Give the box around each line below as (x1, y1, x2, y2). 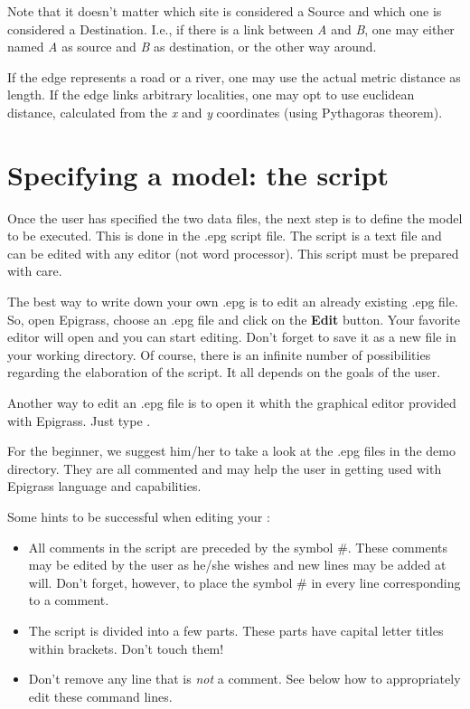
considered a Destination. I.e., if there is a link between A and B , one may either (7, 19, 455, 38)
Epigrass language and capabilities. (7, 477, 202, 496)
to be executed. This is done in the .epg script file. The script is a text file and (7, 226, 442, 245)
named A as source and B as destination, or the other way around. (7, 37, 377, 56)
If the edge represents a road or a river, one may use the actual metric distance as (7, 67, 461, 86)
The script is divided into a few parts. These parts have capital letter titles (28, 620, 444, 639)
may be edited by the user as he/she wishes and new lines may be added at (28, 555, 446, 574)
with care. (7, 261, 62, 280)
